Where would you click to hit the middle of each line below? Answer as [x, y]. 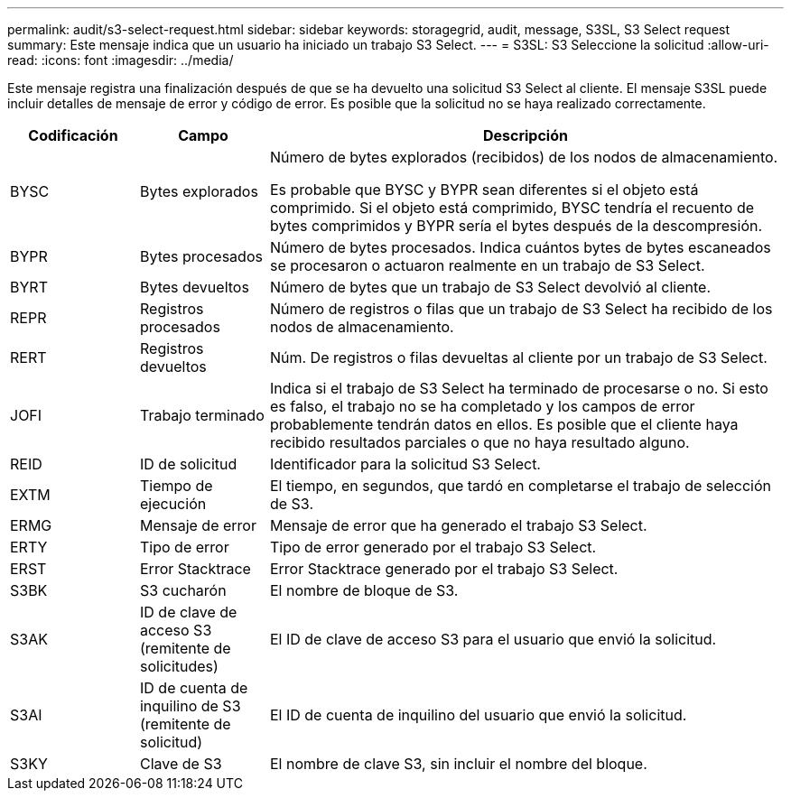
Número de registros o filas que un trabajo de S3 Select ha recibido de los [521, 309]
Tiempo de [176, 486]
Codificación [73, 135]
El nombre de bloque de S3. [364, 590]
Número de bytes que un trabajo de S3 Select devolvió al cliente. [490, 287]
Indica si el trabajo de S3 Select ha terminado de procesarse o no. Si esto [519, 388]
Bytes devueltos [194, 287]
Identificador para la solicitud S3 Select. [405, 464]
